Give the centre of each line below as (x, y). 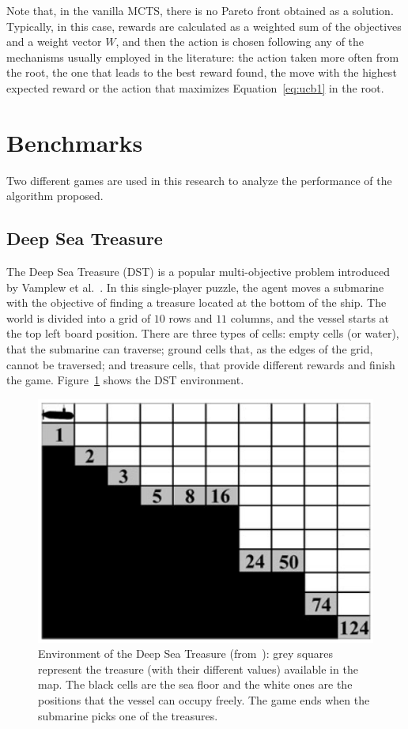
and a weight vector (54, 42)
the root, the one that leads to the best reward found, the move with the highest (202, 72)
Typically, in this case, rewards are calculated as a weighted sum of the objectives (204, 26)
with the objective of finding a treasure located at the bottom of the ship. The (196, 302)
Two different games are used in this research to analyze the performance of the (199, 180)
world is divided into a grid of (79, 317)
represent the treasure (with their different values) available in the (198, 669)
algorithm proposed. (55, 196)
